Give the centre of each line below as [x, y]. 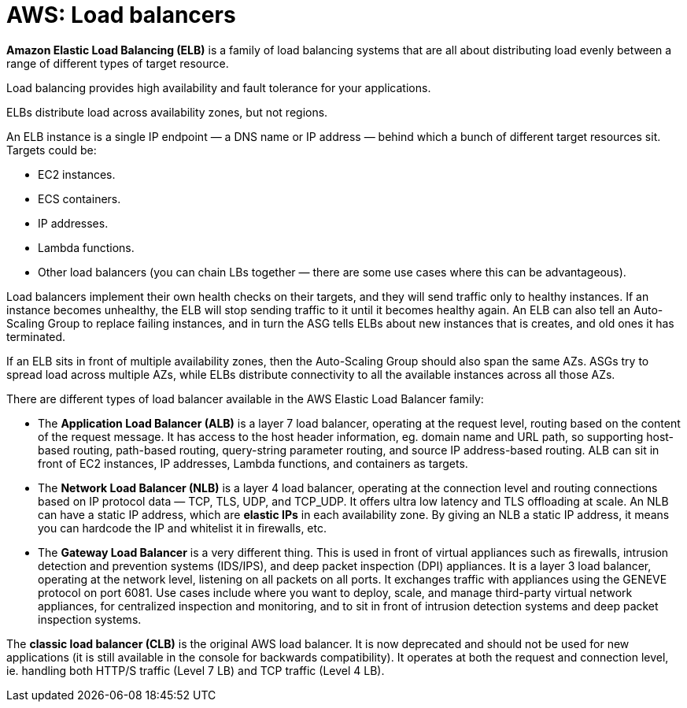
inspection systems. [90, 619]
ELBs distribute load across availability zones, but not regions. [167, 112]
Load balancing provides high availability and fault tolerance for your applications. [219, 87]
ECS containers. [79, 198]
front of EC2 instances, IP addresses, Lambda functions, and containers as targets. [253, 463]
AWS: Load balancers [121, 15]
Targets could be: [52, 150]
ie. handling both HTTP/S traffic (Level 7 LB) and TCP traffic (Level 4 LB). [196, 670]
